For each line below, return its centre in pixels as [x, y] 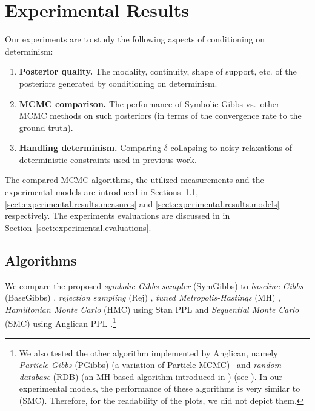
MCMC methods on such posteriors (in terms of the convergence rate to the [160, 115]
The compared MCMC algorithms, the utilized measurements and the [134, 180]
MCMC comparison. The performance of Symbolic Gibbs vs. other [149, 103]
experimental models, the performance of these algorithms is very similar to [160, 388]
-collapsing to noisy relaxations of [230, 148]
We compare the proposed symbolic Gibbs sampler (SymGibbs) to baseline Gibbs [154, 285]
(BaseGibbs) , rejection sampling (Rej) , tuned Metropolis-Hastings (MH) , [143, 297]
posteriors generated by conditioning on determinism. [118, 83]
